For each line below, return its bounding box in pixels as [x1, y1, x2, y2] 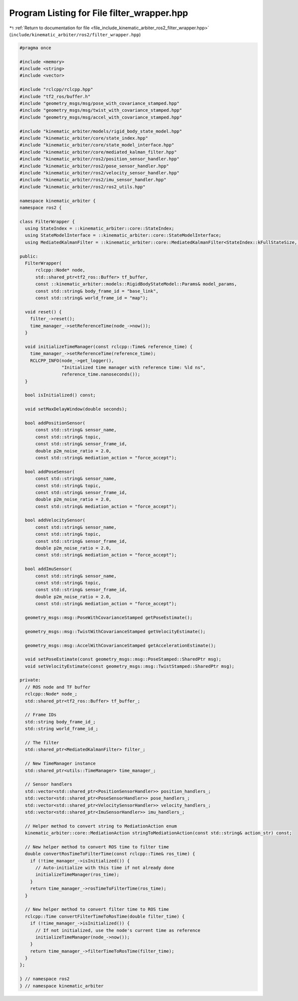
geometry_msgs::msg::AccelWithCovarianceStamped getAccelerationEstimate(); [25, 643, 216, 648]
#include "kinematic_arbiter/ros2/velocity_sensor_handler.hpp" [19, 170, 180, 176]
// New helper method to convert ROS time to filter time [25, 844, 169, 850]
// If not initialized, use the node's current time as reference [35, 928, 201, 933]
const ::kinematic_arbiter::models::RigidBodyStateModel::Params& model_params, [35, 281, 237, 287]
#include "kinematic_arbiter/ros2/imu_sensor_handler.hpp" [19, 177, 166, 183]
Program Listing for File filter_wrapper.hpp [9, 7, 188, 18]
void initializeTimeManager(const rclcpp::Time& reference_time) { [25, 344, 193, 350]
